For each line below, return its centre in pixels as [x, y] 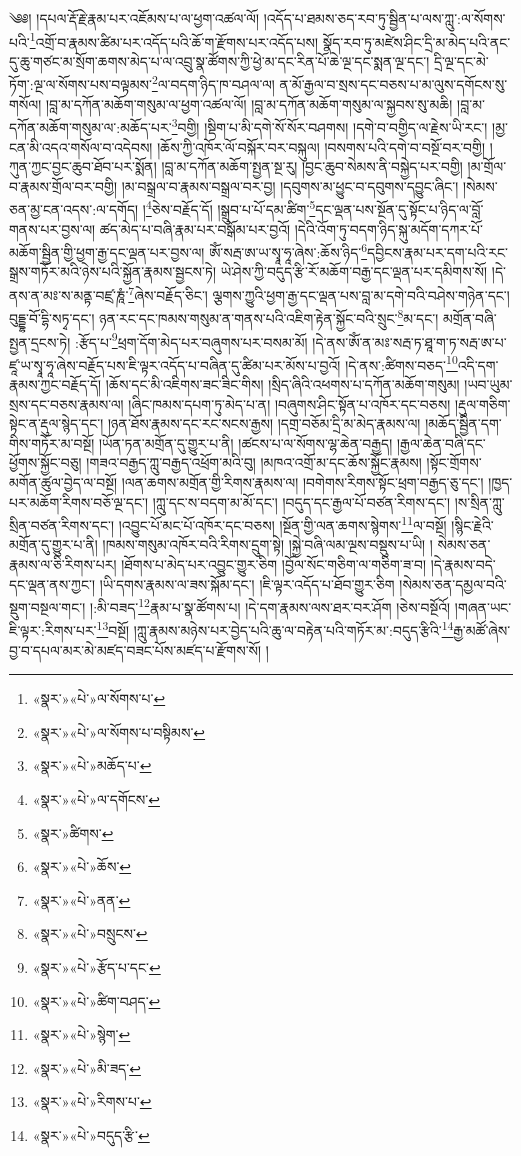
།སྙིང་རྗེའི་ [472, 524]
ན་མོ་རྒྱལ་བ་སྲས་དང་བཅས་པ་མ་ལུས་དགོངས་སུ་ [393, 84]
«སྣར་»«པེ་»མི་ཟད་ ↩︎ [86, 1067]
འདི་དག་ [478, 364]
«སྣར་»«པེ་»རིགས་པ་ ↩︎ [92, 1101]
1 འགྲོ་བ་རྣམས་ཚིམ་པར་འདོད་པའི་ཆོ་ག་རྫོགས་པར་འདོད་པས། [174, 40]
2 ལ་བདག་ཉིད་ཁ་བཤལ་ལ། [213, 83]
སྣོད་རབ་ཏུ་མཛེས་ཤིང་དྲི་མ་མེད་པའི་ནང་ [416, 41]
